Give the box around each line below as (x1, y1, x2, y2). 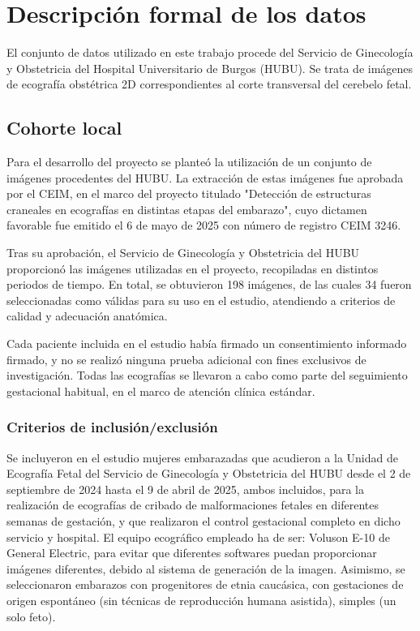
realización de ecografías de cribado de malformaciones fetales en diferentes (6, 496, 379, 513)
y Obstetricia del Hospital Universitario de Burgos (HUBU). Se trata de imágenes (6, 59, 414, 76)
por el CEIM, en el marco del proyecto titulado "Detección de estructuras (6, 185, 371, 202)
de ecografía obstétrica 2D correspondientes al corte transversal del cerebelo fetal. (6, 75, 412, 92)
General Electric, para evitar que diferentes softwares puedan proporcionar (6, 544, 377, 561)
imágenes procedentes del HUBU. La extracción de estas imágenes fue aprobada (6, 169, 404, 186)
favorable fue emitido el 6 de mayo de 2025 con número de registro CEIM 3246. (6, 217, 401, 234)
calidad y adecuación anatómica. (6, 307, 168, 324)
